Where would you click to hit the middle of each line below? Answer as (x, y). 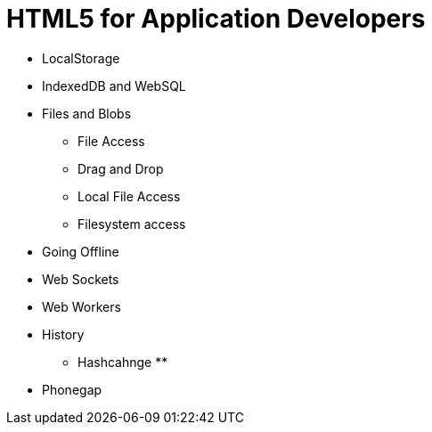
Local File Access (129, 196)
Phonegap (72, 389)
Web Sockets (81, 279)
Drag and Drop (121, 168)
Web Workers (82, 306)
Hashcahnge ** (123, 362)
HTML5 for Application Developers (216, 19)
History (63, 334)
